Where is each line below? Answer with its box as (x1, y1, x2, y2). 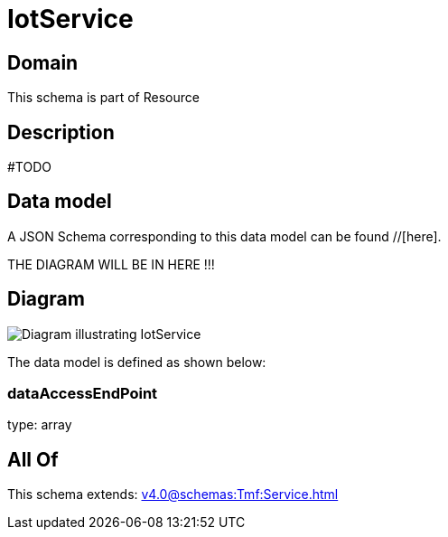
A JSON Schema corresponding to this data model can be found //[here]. (7, 228, 442, 244)
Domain (7, 51, 79, 74)
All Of (7, 447, 59, 471)
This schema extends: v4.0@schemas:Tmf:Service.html (7, 486, 339, 503)
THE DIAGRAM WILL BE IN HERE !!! (7, 256, 215, 272)
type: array (7, 417, 72, 433)
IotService (7, 4, 134, 34)
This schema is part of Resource (7, 89, 200, 106)
